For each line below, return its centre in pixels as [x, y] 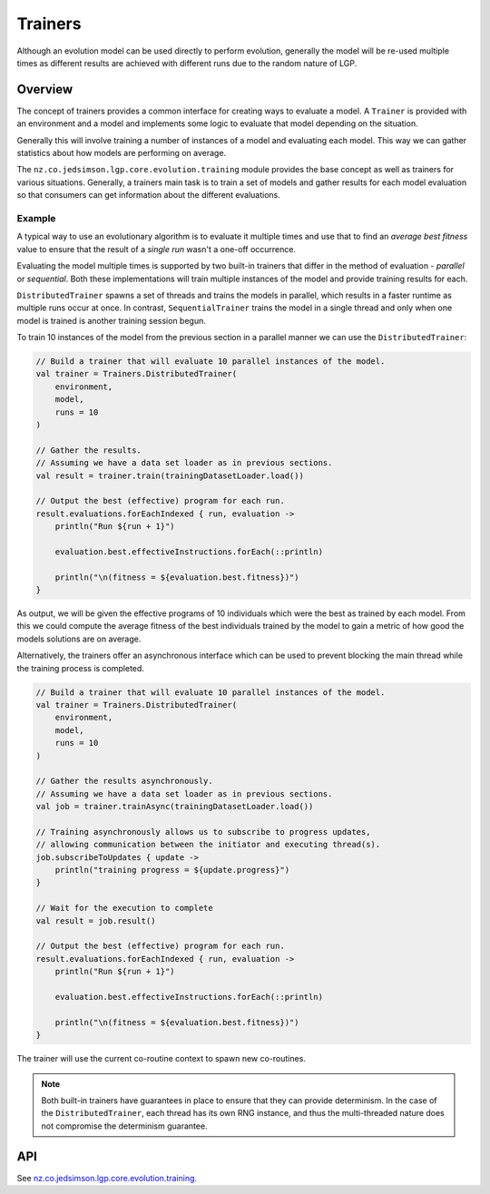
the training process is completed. [81, 668]
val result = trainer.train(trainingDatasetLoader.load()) [170, 475]
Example [36, 218]
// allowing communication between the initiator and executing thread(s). [208, 845]
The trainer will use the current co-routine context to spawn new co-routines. [161, 1059]
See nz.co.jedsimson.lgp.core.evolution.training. [107, 1178]
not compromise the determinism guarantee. [124, 1126]
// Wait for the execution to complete [124, 908]
